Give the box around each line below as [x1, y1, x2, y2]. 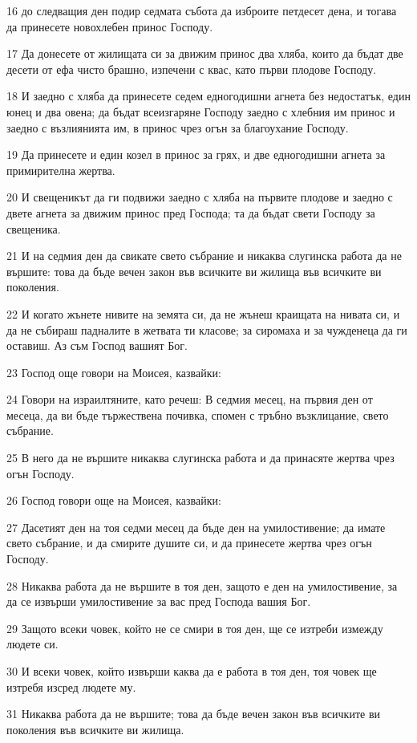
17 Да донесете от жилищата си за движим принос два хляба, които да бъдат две [6, 45, 403, 62]
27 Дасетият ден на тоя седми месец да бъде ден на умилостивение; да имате [6, 518, 386, 535]
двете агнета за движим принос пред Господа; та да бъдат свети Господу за [6, 204, 375, 221]
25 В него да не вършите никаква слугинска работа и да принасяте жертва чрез [6, 449, 395, 466]
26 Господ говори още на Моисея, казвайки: [6, 492, 221, 509]
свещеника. [6, 220, 61, 237]
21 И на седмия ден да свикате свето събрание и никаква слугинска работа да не [6, 247, 402, 264]
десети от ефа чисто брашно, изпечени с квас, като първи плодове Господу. [6, 60, 377, 77]
